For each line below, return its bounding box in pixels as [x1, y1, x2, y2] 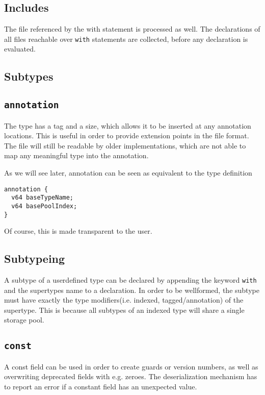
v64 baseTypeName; [11, 194, 74, 202]
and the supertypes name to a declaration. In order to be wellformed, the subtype [4, 284, 259, 295]
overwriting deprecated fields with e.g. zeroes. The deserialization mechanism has [4, 371, 257, 382]
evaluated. [4, 43, 36, 54]
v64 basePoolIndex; [11, 202, 77, 210]
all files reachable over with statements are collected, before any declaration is [4, 33, 248, 44]
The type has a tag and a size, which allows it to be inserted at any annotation [4, 120, 251, 131]
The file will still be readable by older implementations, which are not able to [4, 140, 246, 151]
